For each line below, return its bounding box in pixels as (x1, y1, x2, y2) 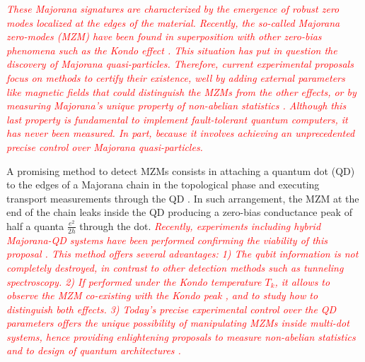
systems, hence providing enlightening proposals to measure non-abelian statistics (6, 329, 356, 344)
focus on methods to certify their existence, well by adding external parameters (6, 70, 345, 85)
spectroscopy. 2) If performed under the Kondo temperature (6, 274, 262, 289)
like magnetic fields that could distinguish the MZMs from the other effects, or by (6, 84, 357, 99)
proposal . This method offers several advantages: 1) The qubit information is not (6, 246, 359, 261)
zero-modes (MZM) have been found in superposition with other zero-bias (6, 29, 322, 44)
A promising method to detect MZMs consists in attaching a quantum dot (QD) (6, 163, 355, 178)
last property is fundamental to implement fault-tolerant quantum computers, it (6, 111, 348, 126)
